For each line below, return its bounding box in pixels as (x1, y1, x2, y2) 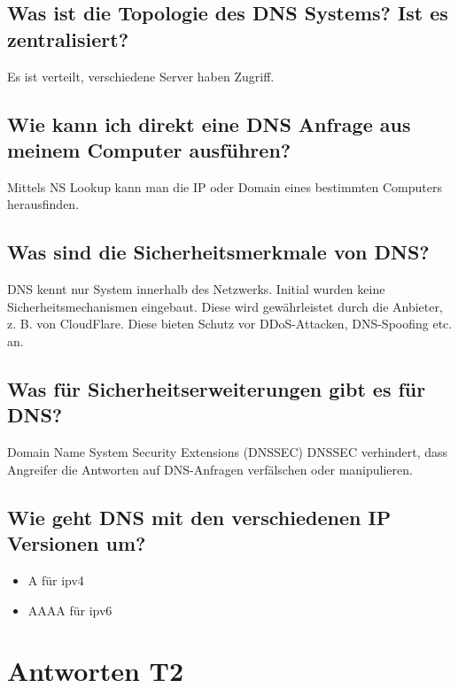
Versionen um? (7, 530, 146, 557)
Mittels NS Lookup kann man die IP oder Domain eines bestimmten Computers (7, 177, 442, 196)
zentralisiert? (7, 25, 129, 52)
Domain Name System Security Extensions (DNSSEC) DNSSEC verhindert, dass (7, 443, 448, 461)
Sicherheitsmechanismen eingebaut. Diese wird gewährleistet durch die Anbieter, (7, 297, 443, 315)
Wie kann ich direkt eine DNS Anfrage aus (7, 110, 411, 137)
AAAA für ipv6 (27, 600, 113, 619)
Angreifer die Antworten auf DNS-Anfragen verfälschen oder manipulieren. (7, 460, 413, 478)
